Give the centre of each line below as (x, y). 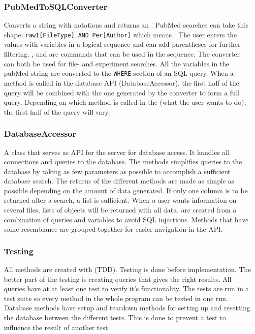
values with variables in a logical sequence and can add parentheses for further (122, 44)
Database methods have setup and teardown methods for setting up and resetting (127, 308)
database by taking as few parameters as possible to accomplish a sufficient (117, 171)
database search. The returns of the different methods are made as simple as (119, 181)
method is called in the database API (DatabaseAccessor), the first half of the (122, 82)
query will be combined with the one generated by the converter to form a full (122, 92)
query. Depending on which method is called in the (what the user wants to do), (125, 102)
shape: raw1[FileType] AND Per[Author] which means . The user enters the (120, 34)
